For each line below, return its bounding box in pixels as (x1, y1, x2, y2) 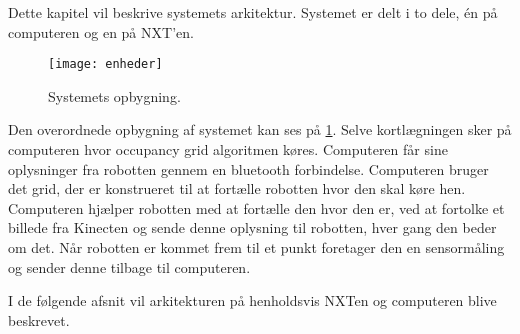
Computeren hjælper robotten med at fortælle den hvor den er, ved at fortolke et (8, 197, 505, 218)
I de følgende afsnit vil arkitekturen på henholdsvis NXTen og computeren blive (8, 290, 497, 311)
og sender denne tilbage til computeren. (8, 256, 251, 277)
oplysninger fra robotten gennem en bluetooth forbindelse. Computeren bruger (8, 158, 489, 179)
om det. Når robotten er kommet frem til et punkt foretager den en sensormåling (8, 237, 505, 257)
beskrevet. (8, 309, 70, 330)
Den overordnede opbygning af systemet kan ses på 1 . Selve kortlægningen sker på (8, 119, 512, 140)
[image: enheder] (48, 57, 163, 72)
